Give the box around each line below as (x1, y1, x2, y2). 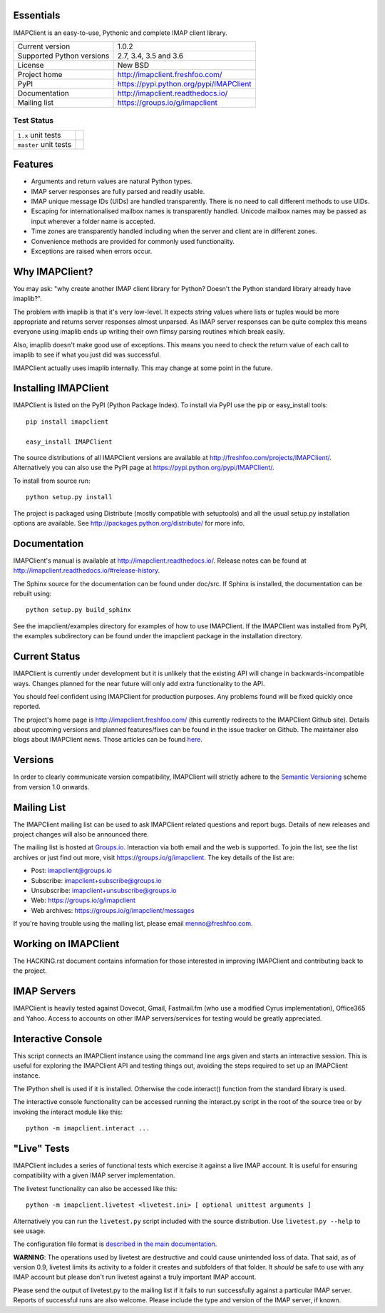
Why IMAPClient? (13, 265, 93, 277)
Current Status (13, 650, 81, 663)
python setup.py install (26, 493, 113, 501)
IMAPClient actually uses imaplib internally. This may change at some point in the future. (13, 364, 273, 372)
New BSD (117, 60, 150, 70)
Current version (17, 41, 71, 51)
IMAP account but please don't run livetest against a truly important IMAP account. (13, 1273, 257, 1282)
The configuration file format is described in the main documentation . (13, 1240, 217, 1248)
